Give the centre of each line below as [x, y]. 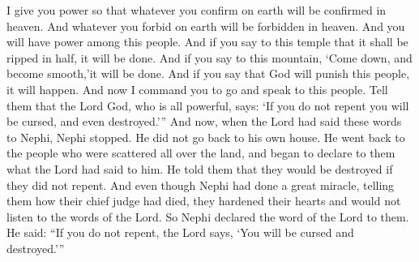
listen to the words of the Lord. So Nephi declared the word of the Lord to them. [208, 216]
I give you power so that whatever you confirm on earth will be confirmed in [197, 10]
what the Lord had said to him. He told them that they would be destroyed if [200, 168]
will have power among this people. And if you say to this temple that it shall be [207, 42]
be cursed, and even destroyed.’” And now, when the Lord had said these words [204, 121]
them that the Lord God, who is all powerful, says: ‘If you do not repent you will [208, 105]
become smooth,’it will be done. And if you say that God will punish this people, [208, 73]
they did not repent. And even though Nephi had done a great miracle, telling [201, 185]
